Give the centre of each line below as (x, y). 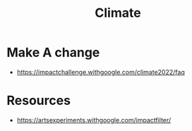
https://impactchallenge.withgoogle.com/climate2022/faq (101, 72)
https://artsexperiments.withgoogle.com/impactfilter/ (94, 120)
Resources (39, 101)
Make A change (53, 52)
